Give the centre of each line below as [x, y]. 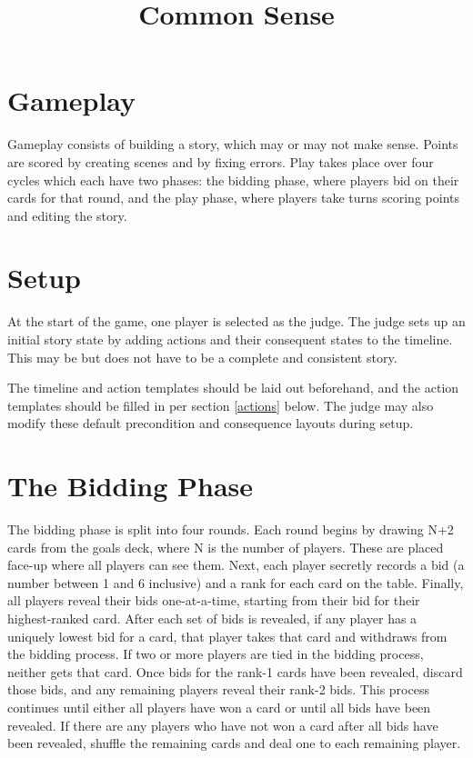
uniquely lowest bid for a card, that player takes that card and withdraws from [227, 636]
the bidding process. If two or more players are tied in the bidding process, [216, 654]
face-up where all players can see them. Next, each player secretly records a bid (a [236, 565]
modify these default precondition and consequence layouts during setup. [211, 423]
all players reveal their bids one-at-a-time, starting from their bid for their [214, 600]
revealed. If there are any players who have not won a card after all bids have [223, 725]
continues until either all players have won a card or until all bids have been [219, 708]
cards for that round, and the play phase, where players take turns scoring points [233, 198]
